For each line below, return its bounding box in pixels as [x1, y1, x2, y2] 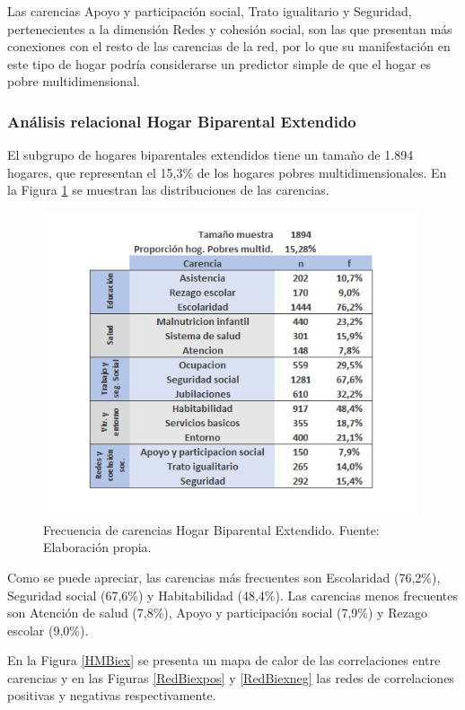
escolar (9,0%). [7, 620, 89, 639]
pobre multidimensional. [7, 72, 140, 91]
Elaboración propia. [43, 538, 152, 557]
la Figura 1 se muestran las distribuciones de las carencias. [7, 180, 329, 199]
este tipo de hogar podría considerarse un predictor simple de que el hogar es [7, 54, 431, 73]
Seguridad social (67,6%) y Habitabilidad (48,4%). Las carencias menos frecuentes [7, 585, 458, 604]
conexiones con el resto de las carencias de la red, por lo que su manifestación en [7, 37, 451, 56]
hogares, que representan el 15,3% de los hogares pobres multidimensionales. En [7, 162, 447, 181]
